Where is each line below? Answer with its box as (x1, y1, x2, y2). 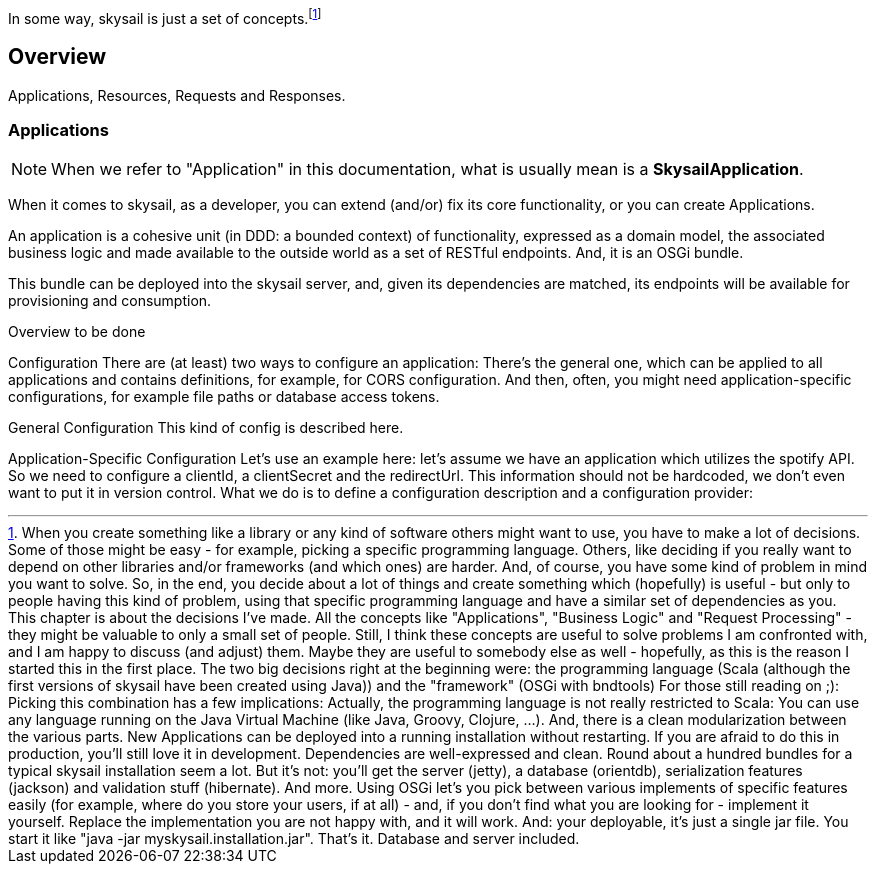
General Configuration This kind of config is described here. (8, 419, 404, 437)
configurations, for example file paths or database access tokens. (8, 388, 440, 406)
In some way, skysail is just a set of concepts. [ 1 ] (8, 7, 322, 27)
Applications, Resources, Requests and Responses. (8, 86, 346, 104)
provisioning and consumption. (8, 292, 212, 310)
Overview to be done (8, 323, 146, 341)
